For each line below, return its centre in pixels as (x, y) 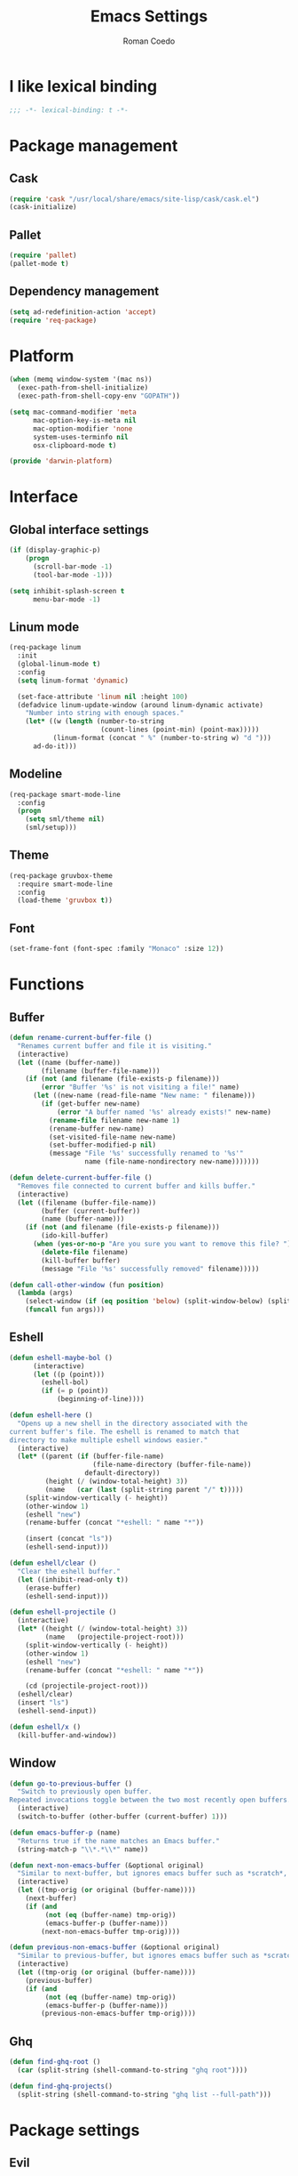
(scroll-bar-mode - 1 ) (73, 567)
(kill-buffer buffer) (81, 1261)
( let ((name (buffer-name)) (69, 1062)
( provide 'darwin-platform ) (61, 461)
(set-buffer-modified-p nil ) (102, 1145)
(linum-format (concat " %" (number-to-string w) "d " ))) (162, 738)
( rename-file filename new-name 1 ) (114, 1120)
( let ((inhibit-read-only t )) (73, 1580)
